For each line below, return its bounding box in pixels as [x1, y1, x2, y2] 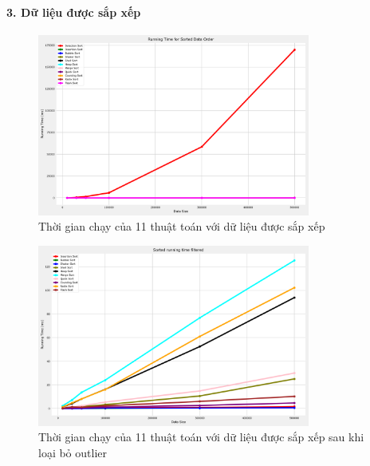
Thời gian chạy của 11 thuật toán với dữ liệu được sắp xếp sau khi [38, 428, 364, 445]
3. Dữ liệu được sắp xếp [6, 3, 141, 20]
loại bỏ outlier [38, 444, 108, 460]
